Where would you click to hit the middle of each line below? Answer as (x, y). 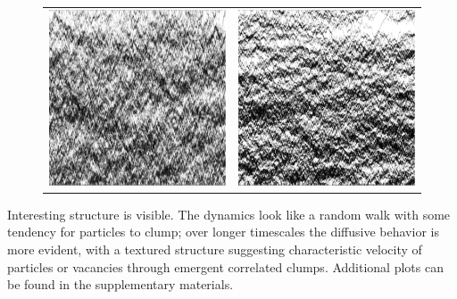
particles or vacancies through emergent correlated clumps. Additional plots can (225, 266)
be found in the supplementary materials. (120, 284)
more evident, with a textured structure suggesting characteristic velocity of (215, 249)
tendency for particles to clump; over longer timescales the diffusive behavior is (223, 232)
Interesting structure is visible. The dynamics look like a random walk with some (229, 214)
